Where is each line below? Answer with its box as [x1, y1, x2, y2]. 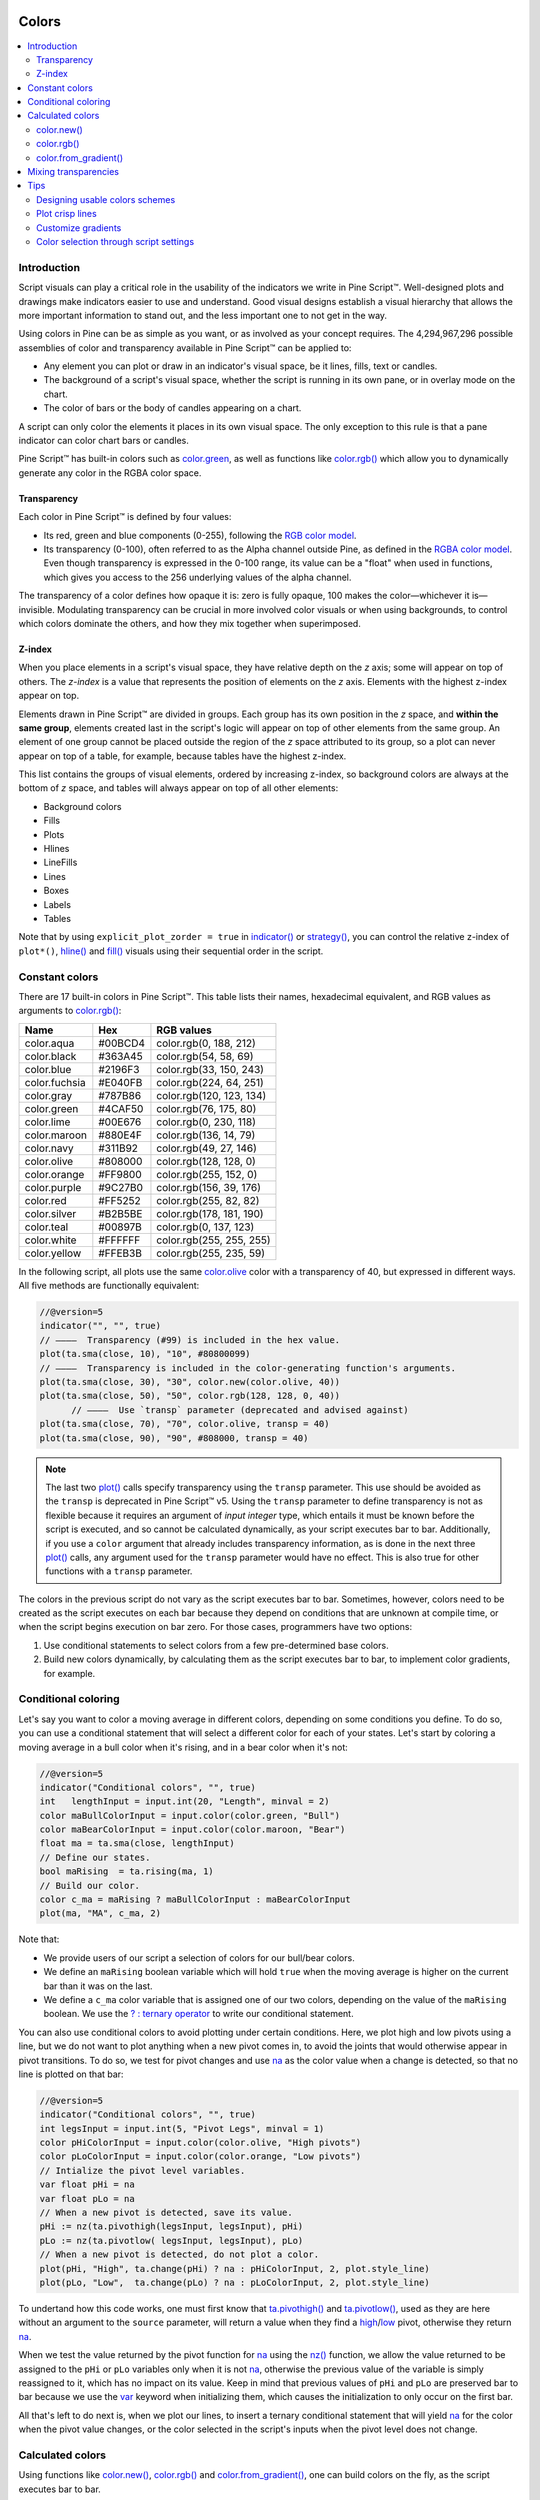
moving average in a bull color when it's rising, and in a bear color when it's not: [18, 1741, 349, 1753]
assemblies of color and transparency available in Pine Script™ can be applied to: [18, 341, 352, 354]
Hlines [43, 843, 70, 855]
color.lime [24, 1115, 71, 1129]
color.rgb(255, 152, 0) [156, 1167, 258, 1181]
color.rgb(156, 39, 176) [156, 1180, 262, 1194]
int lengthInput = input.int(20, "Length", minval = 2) [39, 1796, 330, 1807]
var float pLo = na [39, 2193, 135, 2204]
